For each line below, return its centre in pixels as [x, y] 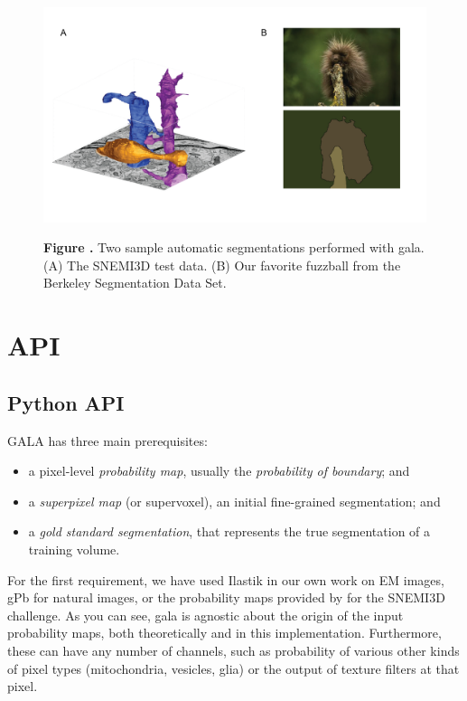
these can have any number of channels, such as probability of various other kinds [233, 650]
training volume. [74, 549]
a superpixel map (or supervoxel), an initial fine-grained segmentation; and [234, 501]
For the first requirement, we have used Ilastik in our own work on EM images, [226, 579]
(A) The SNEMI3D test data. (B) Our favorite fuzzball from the [222, 265]
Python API [66, 402]
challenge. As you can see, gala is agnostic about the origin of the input [205, 615]
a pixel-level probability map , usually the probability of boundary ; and [219, 471]
